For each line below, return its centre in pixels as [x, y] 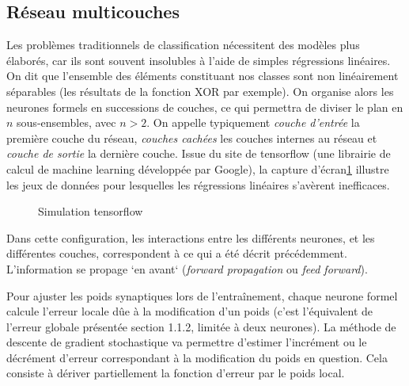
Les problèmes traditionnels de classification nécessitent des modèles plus [183, 45]
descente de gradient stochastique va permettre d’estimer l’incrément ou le [187, 342]
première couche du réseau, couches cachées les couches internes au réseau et [192, 138]
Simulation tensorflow [91, 211]
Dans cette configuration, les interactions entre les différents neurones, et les [191, 237]
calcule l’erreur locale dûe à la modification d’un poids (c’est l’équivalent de [190, 311]
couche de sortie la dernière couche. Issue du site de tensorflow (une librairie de [199, 153]
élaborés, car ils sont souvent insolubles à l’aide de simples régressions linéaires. [199, 60]
